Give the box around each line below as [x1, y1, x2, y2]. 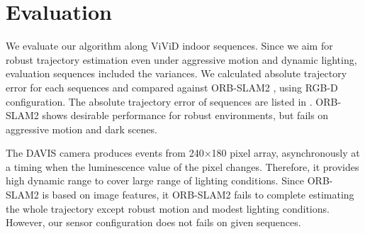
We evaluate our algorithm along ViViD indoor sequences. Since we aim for [6, 38, 333, 53]
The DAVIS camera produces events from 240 [6, 145, 204, 160]
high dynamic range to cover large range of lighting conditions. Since [6, 173, 305, 188]
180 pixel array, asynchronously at [211, 145, 360, 160]
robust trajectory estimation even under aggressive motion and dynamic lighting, [6, 52, 357, 67]
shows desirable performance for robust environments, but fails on [42, 108, 329, 123]
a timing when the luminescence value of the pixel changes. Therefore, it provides [6, 159, 359, 174]
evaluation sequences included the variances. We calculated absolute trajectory [6, 66, 347, 81]
